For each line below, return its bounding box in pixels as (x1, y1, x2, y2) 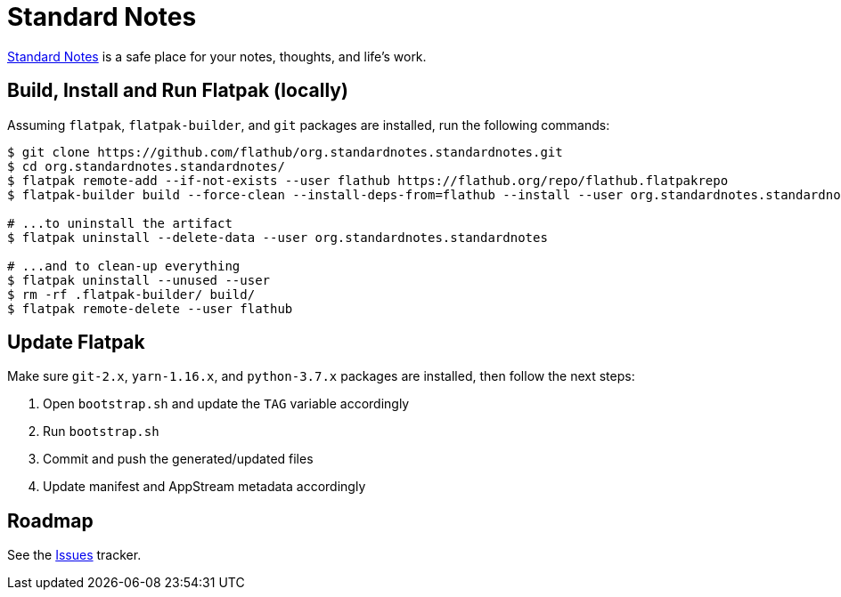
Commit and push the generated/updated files (43, 451, 314, 467)
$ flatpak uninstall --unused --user (7, 272, 271, 287)
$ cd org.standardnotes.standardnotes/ (7, 158, 285, 173)
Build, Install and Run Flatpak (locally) (7, 79, 348, 102)
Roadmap (7, 509, 94, 532)
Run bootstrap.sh (43, 424, 159, 440)
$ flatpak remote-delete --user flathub (7, 301, 293, 316)
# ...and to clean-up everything (7, 258, 241, 273)
